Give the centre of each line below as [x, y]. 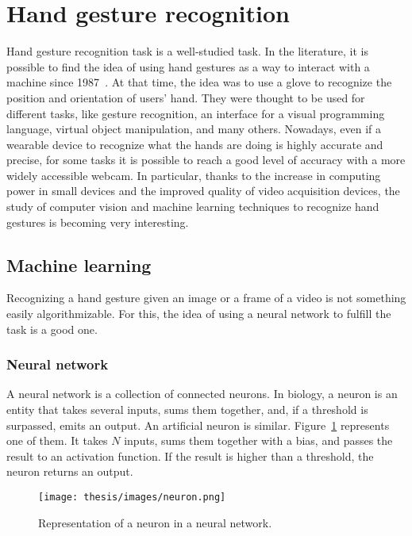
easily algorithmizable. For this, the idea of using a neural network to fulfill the [199, 314]
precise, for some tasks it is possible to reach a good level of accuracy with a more [206, 160]
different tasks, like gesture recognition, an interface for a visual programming [196, 113]
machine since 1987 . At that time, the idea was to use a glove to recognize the [199, 82]
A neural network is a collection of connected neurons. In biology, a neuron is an [202, 394]
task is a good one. [52, 329]
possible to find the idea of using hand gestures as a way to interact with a [188, 66]
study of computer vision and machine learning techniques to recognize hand [193, 207]
